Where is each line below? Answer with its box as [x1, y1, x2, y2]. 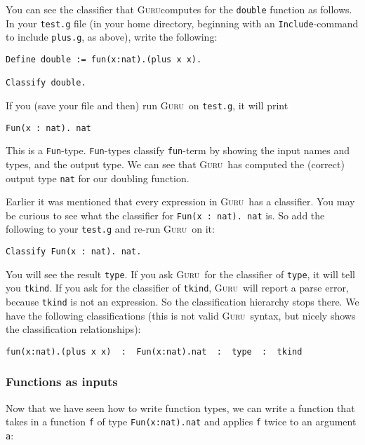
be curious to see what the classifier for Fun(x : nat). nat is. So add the [6, 207, 325, 222]
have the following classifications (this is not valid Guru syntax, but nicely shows [6, 308, 356, 322]
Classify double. [6, 78, 86, 88]
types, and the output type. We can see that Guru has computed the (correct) [6, 156, 345, 171]
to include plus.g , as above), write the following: [6, 29, 218, 44]
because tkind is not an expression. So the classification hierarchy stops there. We [6, 294, 359, 309]
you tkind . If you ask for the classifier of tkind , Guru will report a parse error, [6, 280, 349, 295]
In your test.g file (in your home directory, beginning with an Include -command [6, 15, 359, 30]
